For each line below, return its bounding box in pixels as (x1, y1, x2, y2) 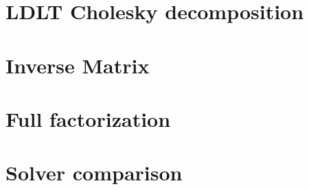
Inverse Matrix (5, 51, 150, 79)
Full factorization (5, 104, 171, 132)
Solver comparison (5, 158, 183, 187)
